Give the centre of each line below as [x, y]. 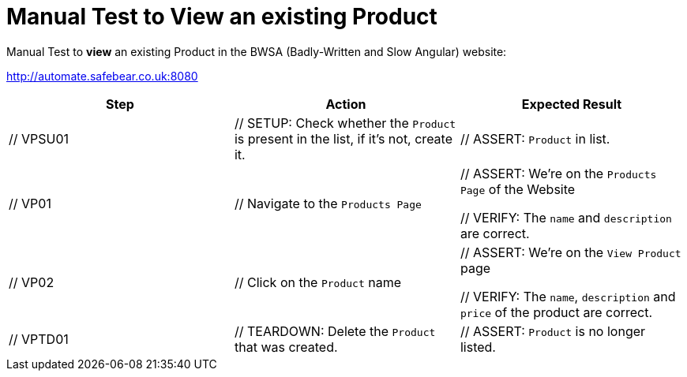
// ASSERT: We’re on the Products [558, 173]
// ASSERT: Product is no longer [553, 331]
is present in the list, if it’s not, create [343, 138]
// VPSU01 [39, 138]
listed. [478, 347]
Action [346, 104]
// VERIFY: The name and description [566, 217]
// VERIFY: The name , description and [568, 296]
